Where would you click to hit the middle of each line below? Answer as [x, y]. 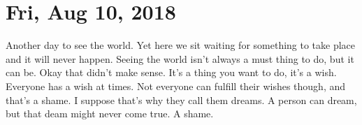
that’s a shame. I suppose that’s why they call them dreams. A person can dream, [181, 100]
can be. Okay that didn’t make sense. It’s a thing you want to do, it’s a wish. [171, 72]
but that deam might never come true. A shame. [110, 113]
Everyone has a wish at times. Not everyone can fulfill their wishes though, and [176, 86]
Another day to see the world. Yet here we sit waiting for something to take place [181, 45]
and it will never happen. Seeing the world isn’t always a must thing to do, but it [180, 58]
